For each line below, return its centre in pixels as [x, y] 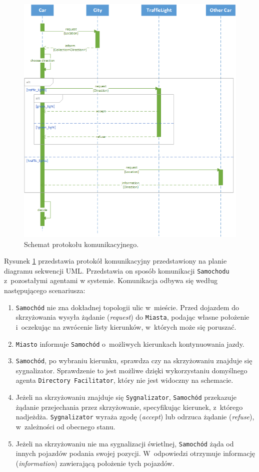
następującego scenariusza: [45, 290]
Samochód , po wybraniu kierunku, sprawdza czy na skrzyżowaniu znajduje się [134, 361]
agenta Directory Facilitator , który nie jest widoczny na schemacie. [124, 380]
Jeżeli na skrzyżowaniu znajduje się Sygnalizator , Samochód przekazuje [126, 397]
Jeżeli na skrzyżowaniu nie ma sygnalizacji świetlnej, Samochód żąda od [125, 443]
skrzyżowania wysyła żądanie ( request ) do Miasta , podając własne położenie [132, 317]
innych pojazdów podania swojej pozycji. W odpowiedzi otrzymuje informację [135, 453]
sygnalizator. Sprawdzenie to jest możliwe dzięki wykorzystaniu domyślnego [131, 370]
